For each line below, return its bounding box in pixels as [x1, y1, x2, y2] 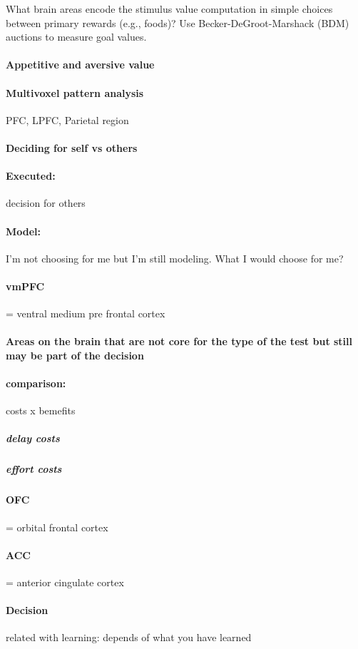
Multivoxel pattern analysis [6, 85, 144, 100]
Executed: [6, 168, 56, 183]
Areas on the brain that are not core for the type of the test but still [6, 334, 353, 349]
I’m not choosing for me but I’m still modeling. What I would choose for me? [6, 250, 344, 265]
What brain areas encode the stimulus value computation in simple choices [6, 1, 333, 16]
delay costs [6, 431, 60, 446]
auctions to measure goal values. [6, 29, 147, 44]
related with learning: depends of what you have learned [6, 630, 252, 645]
